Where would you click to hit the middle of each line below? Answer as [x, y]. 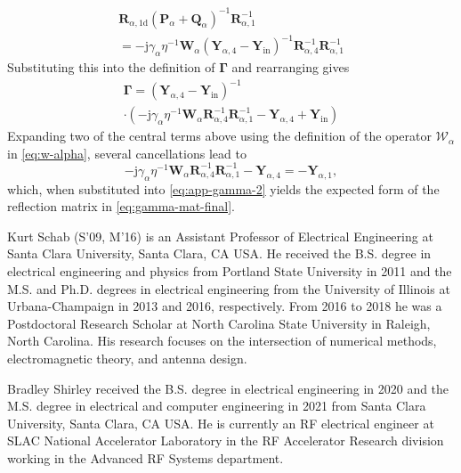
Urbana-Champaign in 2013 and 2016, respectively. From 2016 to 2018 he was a [225, 306]
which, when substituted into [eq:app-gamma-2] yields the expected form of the [223, 188]
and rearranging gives [291, 67]
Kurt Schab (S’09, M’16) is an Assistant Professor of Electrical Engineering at [220, 236]
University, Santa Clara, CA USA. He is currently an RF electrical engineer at [221, 423]
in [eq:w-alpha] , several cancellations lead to [127, 153]
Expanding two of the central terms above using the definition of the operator [219, 136]
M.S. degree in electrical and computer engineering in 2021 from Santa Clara [217, 406]
